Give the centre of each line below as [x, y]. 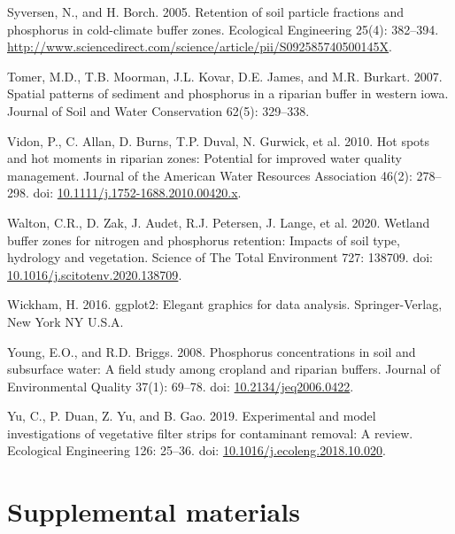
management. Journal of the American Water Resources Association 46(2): [210, 175]
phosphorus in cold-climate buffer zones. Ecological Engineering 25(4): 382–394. [223, 29]
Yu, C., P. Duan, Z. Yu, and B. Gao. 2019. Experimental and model [192, 416]
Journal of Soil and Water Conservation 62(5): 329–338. [158, 110]
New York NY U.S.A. [66, 321]
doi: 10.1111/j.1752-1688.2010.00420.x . [137, 193]
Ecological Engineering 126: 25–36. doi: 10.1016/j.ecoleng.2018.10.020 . [197, 450]
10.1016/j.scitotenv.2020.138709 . [95, 274]
